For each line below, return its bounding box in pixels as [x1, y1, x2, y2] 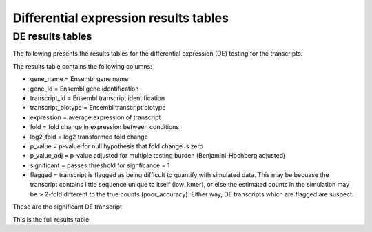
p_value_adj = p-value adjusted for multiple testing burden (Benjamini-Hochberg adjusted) [30, 152, 286, 160]
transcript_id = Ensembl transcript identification [30, 93, 165, 102]
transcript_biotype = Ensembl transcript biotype [30, 104, 166, 112]
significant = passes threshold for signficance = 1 [30, 161, 170, 170]
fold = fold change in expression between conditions [30, 123, 179, 131]
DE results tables [12, 30, 92, 43]
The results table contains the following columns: [12, 62, 153, 70]
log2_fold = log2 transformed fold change [30, 132, 148, 141]
